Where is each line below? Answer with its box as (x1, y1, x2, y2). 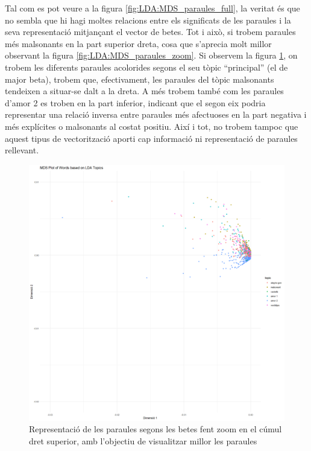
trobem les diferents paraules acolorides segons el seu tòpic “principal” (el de (5, 60, 288, 73)
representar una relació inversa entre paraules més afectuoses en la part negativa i (5, 108, 307, 121)
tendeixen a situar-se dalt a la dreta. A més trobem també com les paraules (5, 85, 284, 97)
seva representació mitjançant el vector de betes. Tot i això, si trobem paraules (5, 25, 296, 38)
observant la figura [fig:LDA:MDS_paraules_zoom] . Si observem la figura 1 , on (5, 49, 298, 62)
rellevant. (5, 144, 39, 156)
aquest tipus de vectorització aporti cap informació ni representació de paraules (5, 132, 298, 144)
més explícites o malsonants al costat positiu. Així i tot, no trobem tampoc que (5, 120, 298, 132)
